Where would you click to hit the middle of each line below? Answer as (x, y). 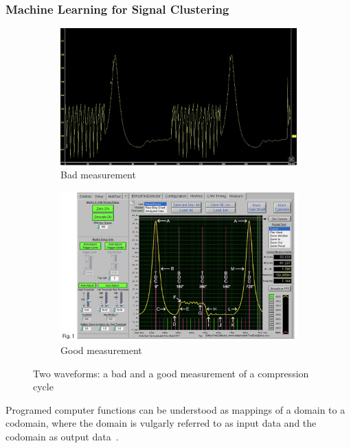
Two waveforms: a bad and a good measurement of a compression (171, 373)
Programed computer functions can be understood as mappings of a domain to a (175, 409)
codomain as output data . (62, 437)
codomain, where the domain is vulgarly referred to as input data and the (161, 423)
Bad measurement (98, 175)
